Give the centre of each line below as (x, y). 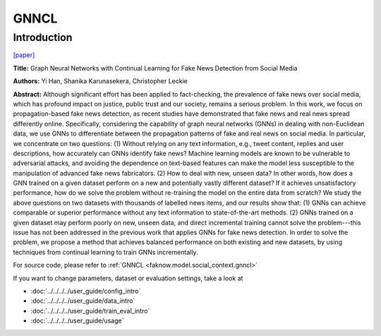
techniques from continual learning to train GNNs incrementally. (105, 252)
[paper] (24, 55)
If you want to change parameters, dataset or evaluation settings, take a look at (128, 278)
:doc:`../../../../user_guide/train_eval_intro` (90, 311)
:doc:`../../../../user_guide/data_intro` (83, 301)
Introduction (43, 37)
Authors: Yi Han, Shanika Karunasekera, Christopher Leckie (101, 81)
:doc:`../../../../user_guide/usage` (77, 320)
